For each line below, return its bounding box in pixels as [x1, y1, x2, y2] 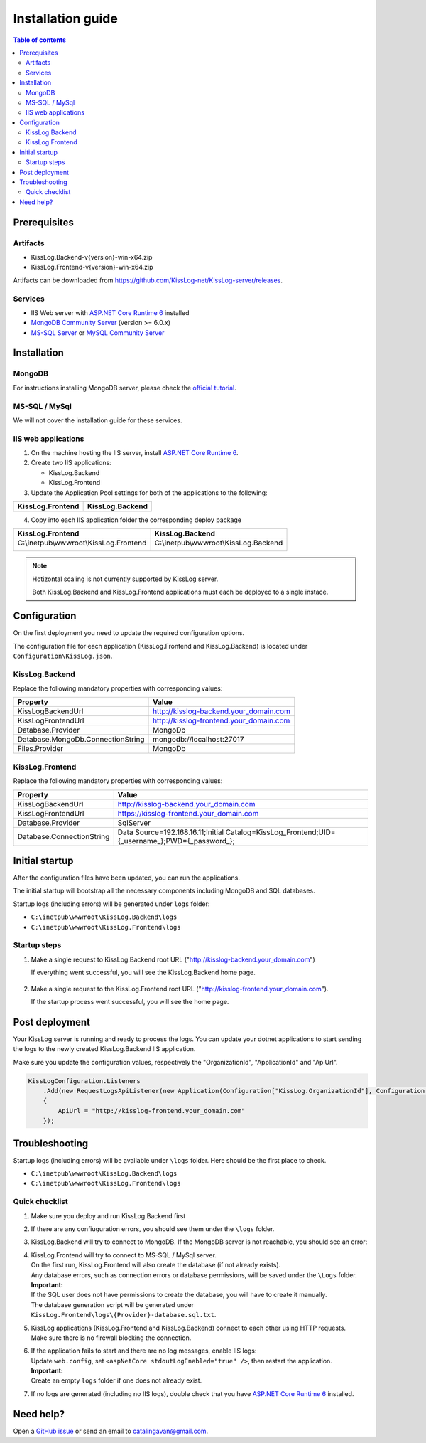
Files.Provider [17, 744, 64, 754]
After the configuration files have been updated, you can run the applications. [13, 873, 241, 882]
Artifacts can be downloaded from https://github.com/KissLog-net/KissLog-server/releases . [13, 276, 283, 284]
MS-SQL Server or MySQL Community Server [31, 328, 165, 337]
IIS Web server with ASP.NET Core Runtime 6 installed [31, 308, 190, 316]
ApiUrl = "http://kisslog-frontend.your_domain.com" [58, 1107, 246, 1114]
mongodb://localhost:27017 [153, 735, 244, 745]
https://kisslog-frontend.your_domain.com [117, 808, 259, 818]
